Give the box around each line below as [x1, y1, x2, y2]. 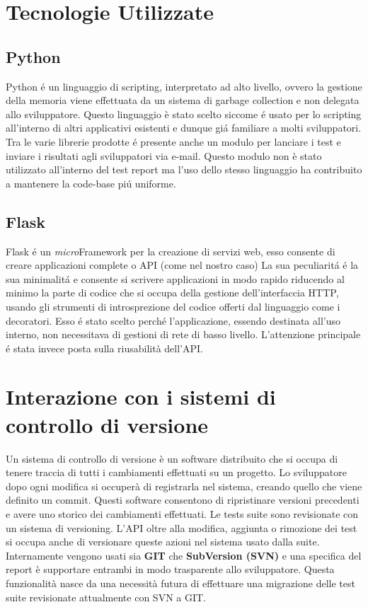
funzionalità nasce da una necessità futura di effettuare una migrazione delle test [6, 575, 355, 590]
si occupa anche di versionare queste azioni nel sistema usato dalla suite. [6, 534, 320, 549]
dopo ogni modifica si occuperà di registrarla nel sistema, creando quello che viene [6, 478, 362, 493]
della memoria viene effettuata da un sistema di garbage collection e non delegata [6, 93, 360, 108]
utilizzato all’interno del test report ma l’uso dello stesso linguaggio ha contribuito [6, 162, 362, 177]
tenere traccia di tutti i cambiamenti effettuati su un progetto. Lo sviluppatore [6, 465, 347, 480]
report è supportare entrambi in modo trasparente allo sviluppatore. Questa [6, 562, 335, 577]
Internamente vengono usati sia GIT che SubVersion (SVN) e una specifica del [6, 548, 362, 562]
